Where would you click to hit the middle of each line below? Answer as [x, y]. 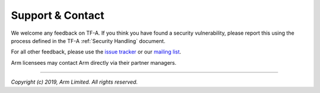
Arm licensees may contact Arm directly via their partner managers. [94, 62]
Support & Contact [58, 15]
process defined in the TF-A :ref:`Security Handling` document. [88, 41]
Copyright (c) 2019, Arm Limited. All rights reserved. [74, 82]
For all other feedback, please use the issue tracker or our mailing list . [96, 52]
